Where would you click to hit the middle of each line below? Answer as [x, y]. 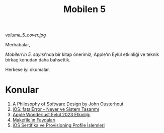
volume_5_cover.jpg [26, 35]
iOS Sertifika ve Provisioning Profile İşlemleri [58, 125]
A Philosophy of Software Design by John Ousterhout [68, 104]
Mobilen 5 [85, 9]
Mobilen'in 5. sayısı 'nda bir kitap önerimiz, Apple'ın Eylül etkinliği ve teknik [82, 54]
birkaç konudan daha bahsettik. [38, 60]
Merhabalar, [18, 45]
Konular [22, 90]
